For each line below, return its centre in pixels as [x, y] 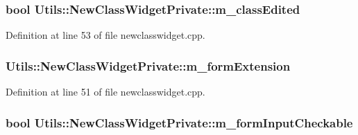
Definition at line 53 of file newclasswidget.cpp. [105, 35]
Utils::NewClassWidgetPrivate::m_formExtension [148, 65]
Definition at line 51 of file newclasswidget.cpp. [105, 92]
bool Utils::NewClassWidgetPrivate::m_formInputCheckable [179, 122]
